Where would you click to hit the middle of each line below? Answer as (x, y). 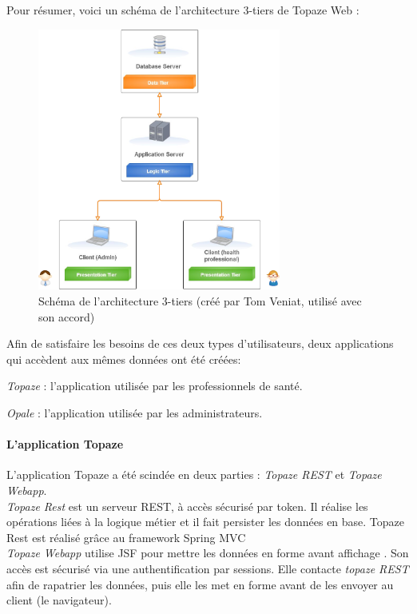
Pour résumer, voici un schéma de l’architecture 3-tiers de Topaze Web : (183, 10)
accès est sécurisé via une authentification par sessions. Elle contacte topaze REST (208, 568)
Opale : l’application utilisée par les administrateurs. (135, 413)
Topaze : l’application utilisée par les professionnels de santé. (155, 386)
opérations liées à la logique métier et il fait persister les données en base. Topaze (206, 522)
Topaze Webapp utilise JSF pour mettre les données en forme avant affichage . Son (208, 553)
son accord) (67, 316)
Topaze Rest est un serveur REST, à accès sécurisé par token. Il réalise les (187, 506)
